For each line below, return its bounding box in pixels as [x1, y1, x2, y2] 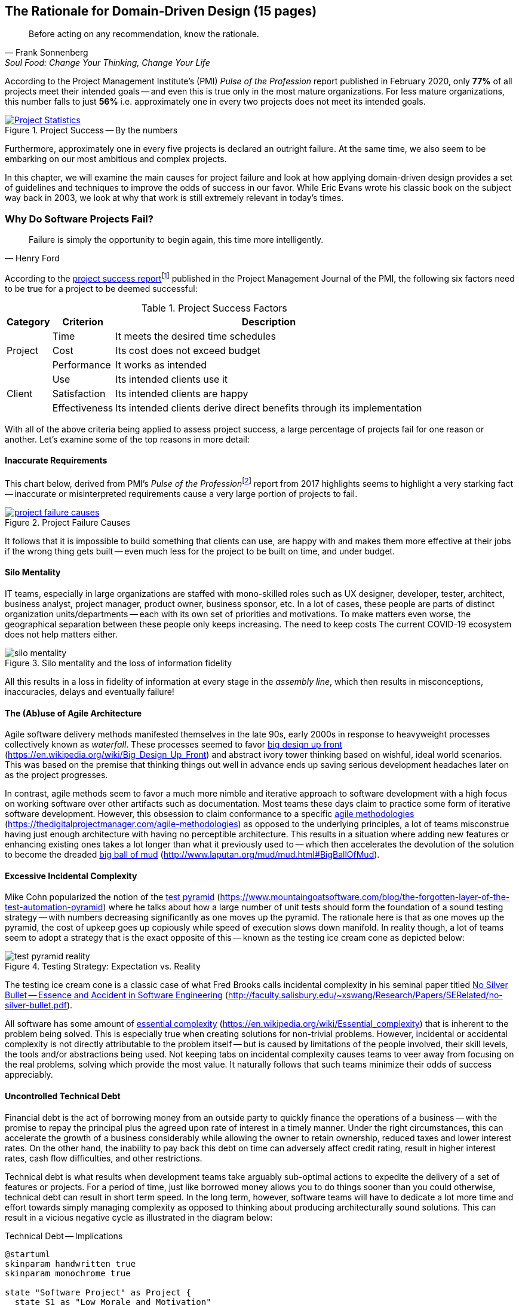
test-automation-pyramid [5, 902, 103, 913]
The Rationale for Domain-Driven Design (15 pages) [5, 4, 317, 19]
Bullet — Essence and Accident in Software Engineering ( [5, 990, 228, 1001]
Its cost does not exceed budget [115, 344, 261, 356]
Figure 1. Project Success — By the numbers [5, 125, 178, 136]
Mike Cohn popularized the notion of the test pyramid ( [5, 892, 220, 902]
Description [241, 315, 296, 328]
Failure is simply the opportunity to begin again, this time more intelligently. [29, 234, 324, 245]
